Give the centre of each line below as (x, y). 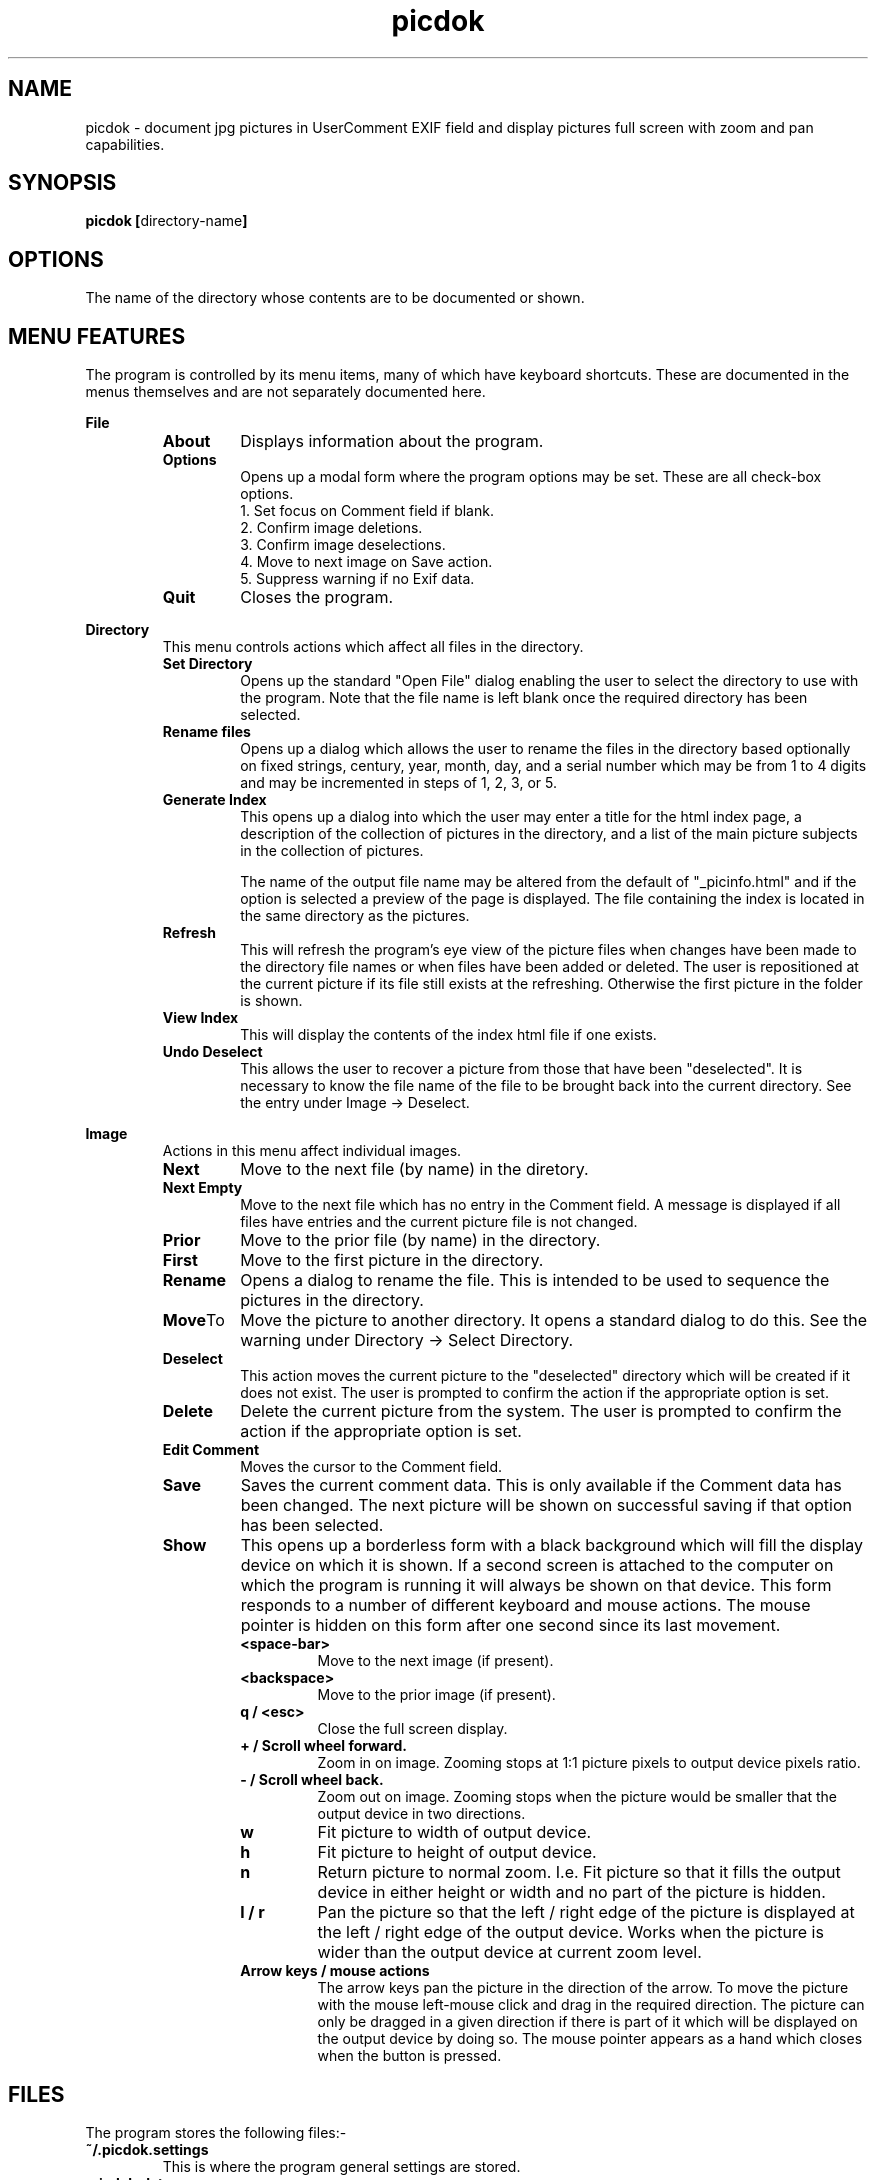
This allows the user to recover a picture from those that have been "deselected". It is (521, 1069)
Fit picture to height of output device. (457, 1852)
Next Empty (202, 1188)
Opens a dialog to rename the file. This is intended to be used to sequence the (535, 1280)
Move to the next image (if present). (435, 1661)
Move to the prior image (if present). (436, 1695)
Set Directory (207, 664)
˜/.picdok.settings (147, 2149)
